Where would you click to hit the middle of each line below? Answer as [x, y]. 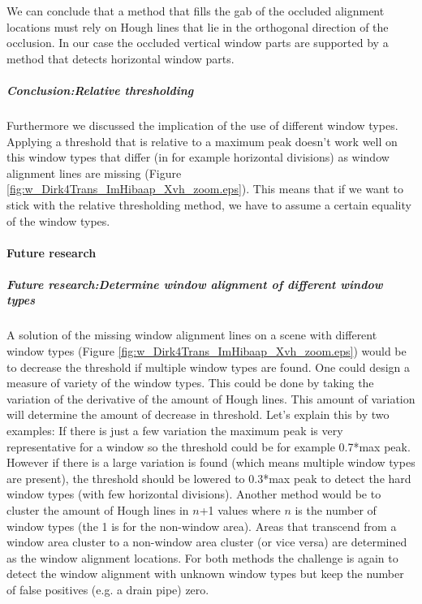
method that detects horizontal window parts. [121, 58]
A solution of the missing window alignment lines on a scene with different [192, 335]
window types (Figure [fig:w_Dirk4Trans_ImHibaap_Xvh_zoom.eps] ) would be [207, 351]
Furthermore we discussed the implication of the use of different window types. [202, 125]
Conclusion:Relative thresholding [100, 90]
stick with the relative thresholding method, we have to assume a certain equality [209, 204]
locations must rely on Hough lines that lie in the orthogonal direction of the [198, 26]
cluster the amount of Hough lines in [98, 509]
